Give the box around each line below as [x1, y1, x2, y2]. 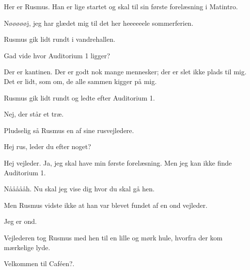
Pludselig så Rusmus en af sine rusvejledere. [4, 125, 134, 135]
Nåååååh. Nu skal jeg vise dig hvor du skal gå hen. [4, 184, 155, 194]
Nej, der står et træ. [4, 109, 64, 119]
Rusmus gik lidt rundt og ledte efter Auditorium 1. [4, 92, 155, 102]
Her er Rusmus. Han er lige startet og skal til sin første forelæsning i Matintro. [4, 1, 238, 11]
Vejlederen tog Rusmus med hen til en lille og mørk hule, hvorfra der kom [4, 232, 223, 242]
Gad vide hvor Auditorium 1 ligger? [4, 50, 110, 60]
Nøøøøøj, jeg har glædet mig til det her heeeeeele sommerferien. [4, 17, 194, 28]
